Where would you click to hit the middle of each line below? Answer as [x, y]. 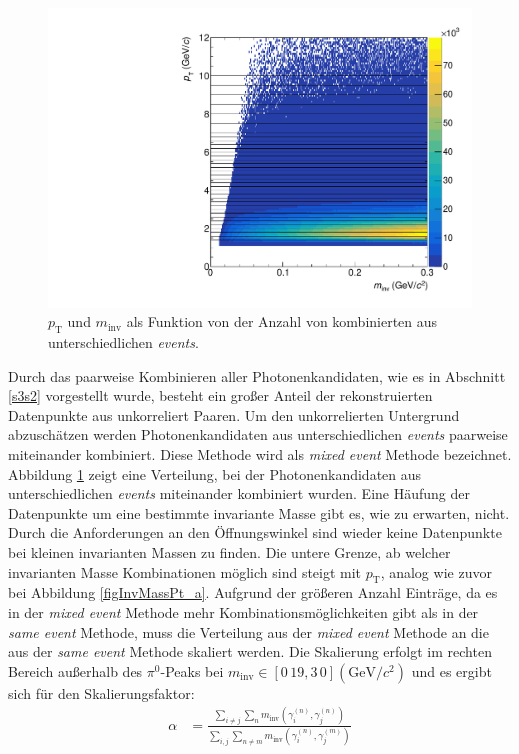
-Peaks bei [192, 670]
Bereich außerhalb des [75, 670]
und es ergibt [451, 670]
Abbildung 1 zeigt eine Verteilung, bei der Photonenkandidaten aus [215, 473]
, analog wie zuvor [436, 571]
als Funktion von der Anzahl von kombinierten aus [282, 321]
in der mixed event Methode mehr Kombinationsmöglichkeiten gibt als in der [243, 611]
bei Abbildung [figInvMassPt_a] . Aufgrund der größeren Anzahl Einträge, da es [253, 592]
